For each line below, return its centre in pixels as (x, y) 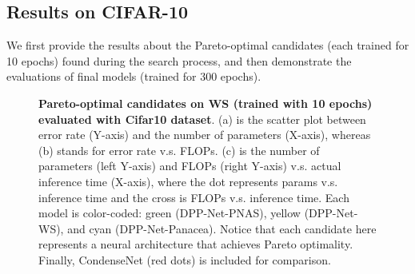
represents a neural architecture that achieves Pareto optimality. (196, 244)
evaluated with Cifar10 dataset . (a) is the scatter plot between (202, 119)
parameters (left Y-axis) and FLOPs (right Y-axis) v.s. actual (190, 166)
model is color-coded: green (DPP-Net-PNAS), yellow (170, 213)
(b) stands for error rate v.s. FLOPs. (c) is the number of (179, 150)
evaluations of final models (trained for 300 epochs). (134, 76)
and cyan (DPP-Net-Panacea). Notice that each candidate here (222, 228)
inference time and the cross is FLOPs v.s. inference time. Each (194, 197)
